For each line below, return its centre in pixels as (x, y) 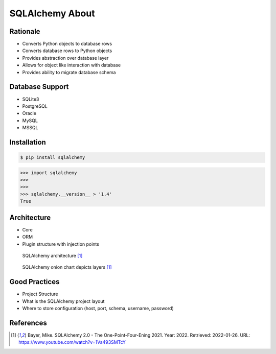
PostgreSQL (35, 106)
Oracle (29, 113)
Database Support (39, 87)
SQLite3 (31, 99)
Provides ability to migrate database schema (69, 72)
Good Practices (34, 282)
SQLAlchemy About (52, 13)
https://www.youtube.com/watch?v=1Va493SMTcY (72, 342)
